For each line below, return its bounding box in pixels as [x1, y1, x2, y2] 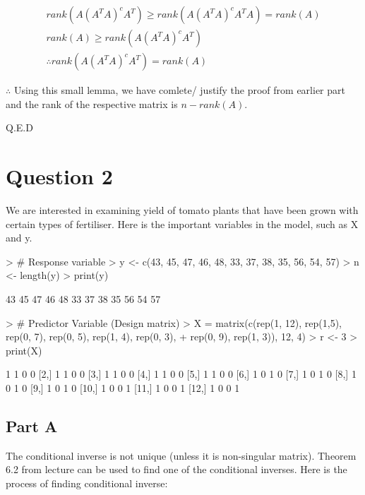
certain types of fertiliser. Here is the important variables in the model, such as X [6, 216, 359, 231]
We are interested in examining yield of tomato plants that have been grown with [6, 203, 359, 217]
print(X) [6, 342, 42, 357]
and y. [6, 230, 32, 245]
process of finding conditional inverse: [6, 475, 168, 490]
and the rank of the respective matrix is [6, 96, 178, 111]
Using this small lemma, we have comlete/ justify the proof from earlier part [13, 83, 345, 97]
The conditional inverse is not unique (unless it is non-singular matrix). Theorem [6, 448, 357, 463]
